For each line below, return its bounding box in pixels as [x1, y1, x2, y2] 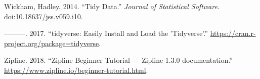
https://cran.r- [210, 28, 256, 38]
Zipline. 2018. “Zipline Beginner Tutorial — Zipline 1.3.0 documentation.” [4, 55, 233, 65]
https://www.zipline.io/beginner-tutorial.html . [4, 64, 148, 75]
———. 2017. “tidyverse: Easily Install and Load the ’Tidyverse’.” [4, 28, 208, 38]
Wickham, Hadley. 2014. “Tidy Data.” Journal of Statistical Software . [4, 1, 220, 11]
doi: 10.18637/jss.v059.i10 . [4, 11, 83, 21]
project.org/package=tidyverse [4, 37, 99, 48]
